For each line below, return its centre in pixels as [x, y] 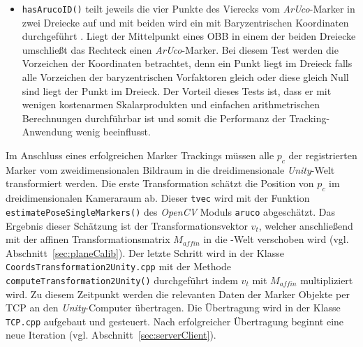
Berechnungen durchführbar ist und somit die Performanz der [154, 118]
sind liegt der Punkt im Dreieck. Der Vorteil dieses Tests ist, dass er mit [177, 90]
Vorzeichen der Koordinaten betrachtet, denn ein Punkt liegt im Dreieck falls [187, 63]
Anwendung [47, 132]
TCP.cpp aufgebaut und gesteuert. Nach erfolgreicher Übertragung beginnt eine [175, 321]
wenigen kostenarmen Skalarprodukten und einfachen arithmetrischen [171, 104]
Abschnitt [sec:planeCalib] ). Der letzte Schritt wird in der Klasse [145, 252]
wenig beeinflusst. [113, 132]
